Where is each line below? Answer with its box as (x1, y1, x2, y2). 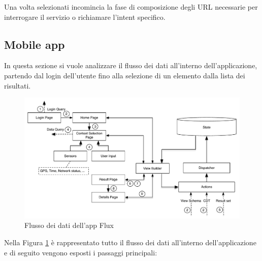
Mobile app (4, 36, 65, 52)
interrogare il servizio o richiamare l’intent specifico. (4, 11, 166, 22)
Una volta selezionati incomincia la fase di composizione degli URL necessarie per (4, 2, 258, 12)
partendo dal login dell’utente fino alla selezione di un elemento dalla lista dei (4, 70, 245, 80)
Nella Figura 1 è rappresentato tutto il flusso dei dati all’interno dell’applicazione (4, 237, 256, 248)
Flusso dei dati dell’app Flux (24, 220, 114, 230)
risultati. (4, 80, 31, 91)
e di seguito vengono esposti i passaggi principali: (4, 247, 157, 257)
